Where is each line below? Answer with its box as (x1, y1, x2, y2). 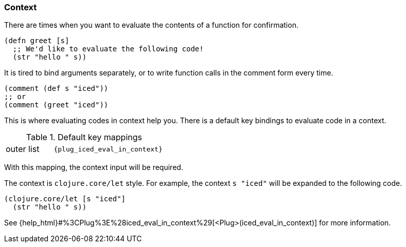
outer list (6, 144, 40, 155)
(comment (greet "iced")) (4, 101, 109, 109)
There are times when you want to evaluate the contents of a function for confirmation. (4, 21, 298, 30)
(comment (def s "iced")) (4, 84, 109, 93)
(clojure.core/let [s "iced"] (4, 195, 126, 203)
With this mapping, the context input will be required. (4, 163, 183, 172)
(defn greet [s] (4, 36, 69, 45)
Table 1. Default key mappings (26, 132, 142, 143)
